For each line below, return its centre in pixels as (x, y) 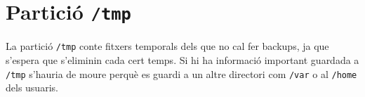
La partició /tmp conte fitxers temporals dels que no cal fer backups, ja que (167, 46)
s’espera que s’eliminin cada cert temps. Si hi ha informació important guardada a (182, 59)
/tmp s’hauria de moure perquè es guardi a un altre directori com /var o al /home (181, 73)
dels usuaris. (32, 88)
